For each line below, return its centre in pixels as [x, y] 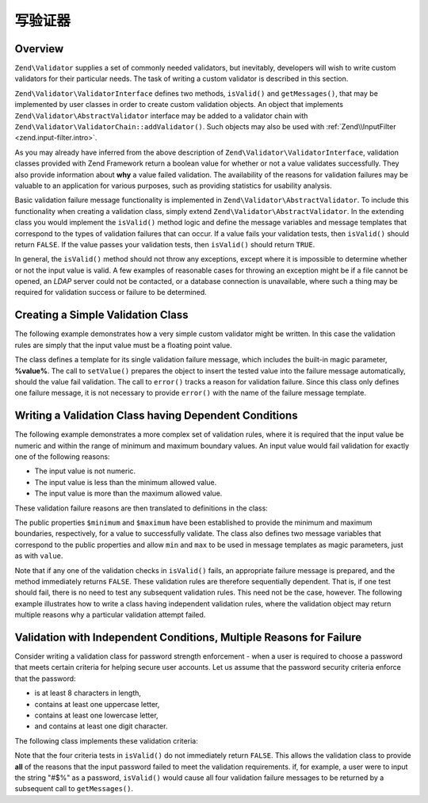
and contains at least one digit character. [101, 726]
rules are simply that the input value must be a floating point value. [124, 345]
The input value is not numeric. [85, 471]
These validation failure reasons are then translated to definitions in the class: [141, 508]
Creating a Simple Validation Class [102, 315]
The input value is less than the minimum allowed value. [126, 482]
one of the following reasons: [62, 457]
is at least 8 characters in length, [88, 693]
